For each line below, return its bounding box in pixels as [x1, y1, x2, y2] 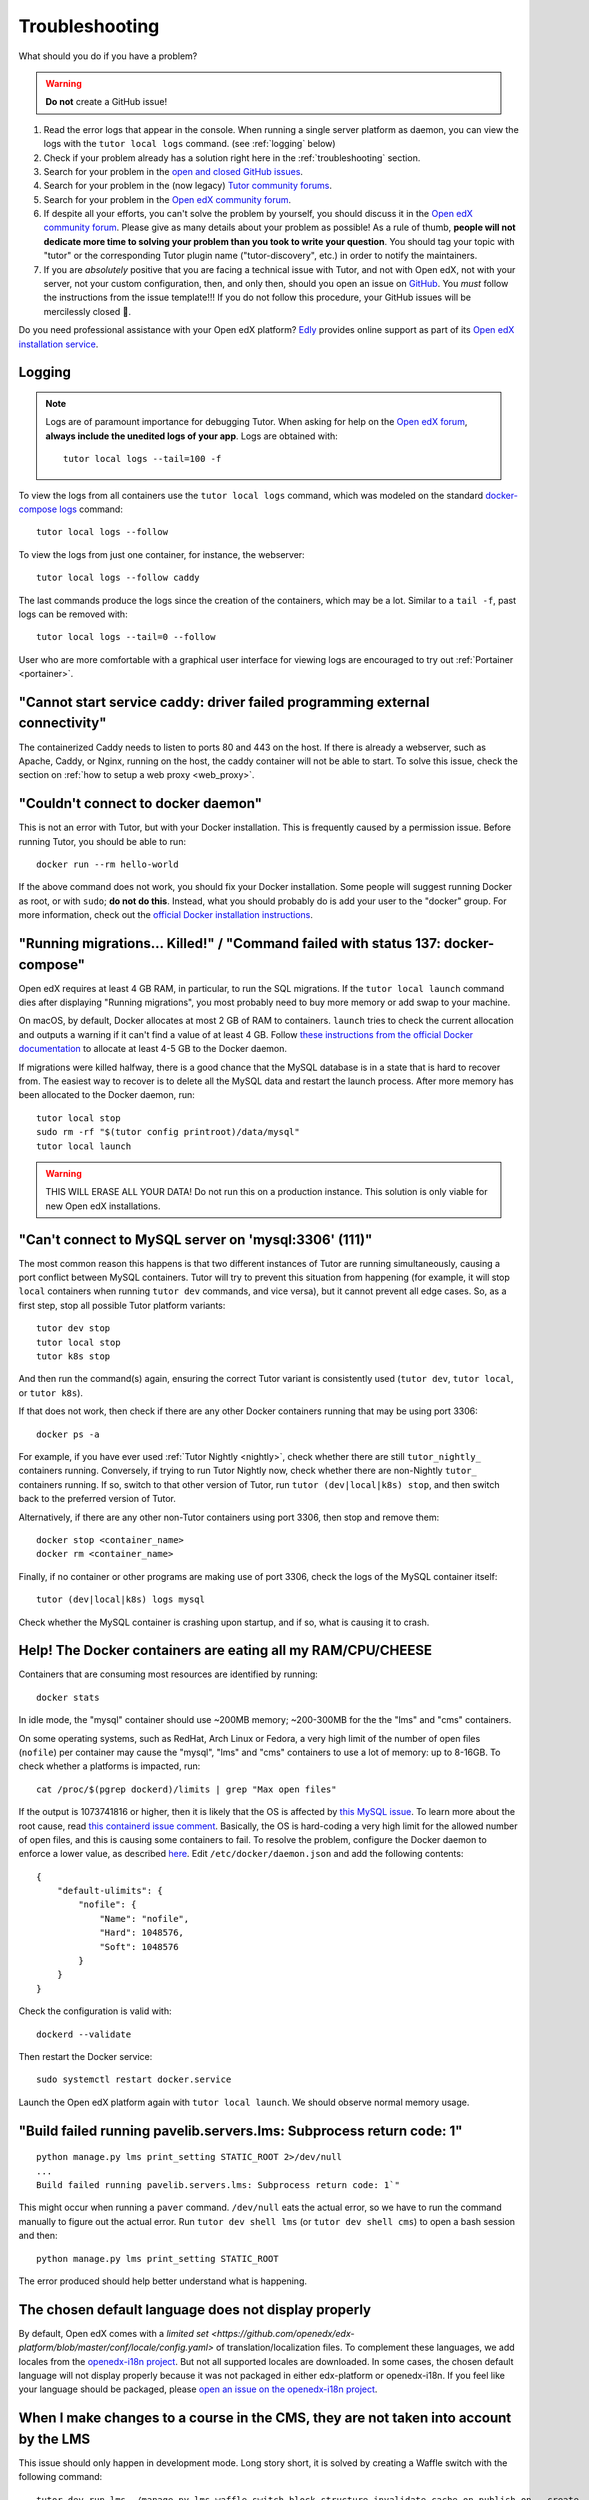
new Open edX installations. [45, 1200, 161, 1212]
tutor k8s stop [36, 1351, 111, 1362]
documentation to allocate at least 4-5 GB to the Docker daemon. [18, 1043, 288, 1055]
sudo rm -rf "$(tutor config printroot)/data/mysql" [36, 1126, 300, 1138]
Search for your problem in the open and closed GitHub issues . [43, 165, 304, 177]
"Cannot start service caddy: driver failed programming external [18, 693, 430, 710]
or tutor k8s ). [18, 1386, 84, 1399]
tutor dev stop [36, 1323, 111, 1334]
